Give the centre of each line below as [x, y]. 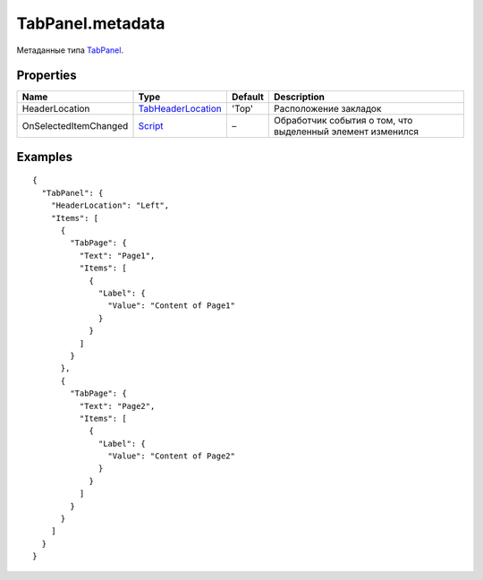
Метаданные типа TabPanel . [70, 50]
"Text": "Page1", [117, 256]
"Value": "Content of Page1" [172, 306]
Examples [45, 157]
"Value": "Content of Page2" [172, 456]
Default [247, 97]
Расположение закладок [328, 109]
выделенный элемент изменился [347, 132]
